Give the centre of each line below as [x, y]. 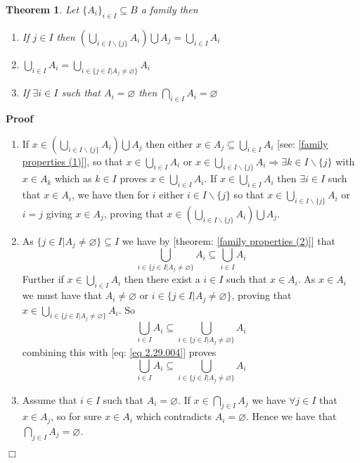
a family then [169, 9]
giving [59, 214]
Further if [43, 279]
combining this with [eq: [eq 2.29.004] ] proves [119, 352]
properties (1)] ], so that [72, 161]
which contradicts [174, 416]
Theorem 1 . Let [43, 9]
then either [169, 143]
